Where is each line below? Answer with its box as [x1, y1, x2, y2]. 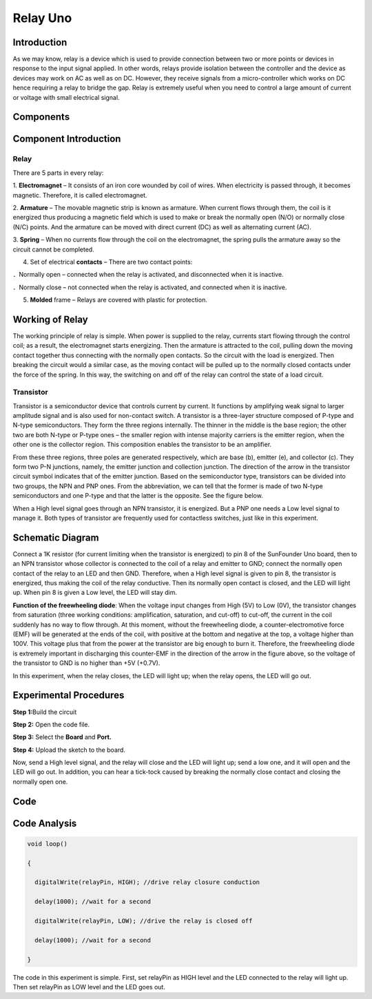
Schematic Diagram [12, 532, 99, 543]
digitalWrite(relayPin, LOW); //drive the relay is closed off [34, 916, 253, 925]
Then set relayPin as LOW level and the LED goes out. [12, 982, 165, 991]
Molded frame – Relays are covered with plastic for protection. [30, 296, 208, 304]
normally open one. [12, 777, 68, 786]
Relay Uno [12, 10, 72, 25]
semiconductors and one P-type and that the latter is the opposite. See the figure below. [12, 492, 263, 500]
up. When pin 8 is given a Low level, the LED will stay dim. [12, 589, 178, 597]
